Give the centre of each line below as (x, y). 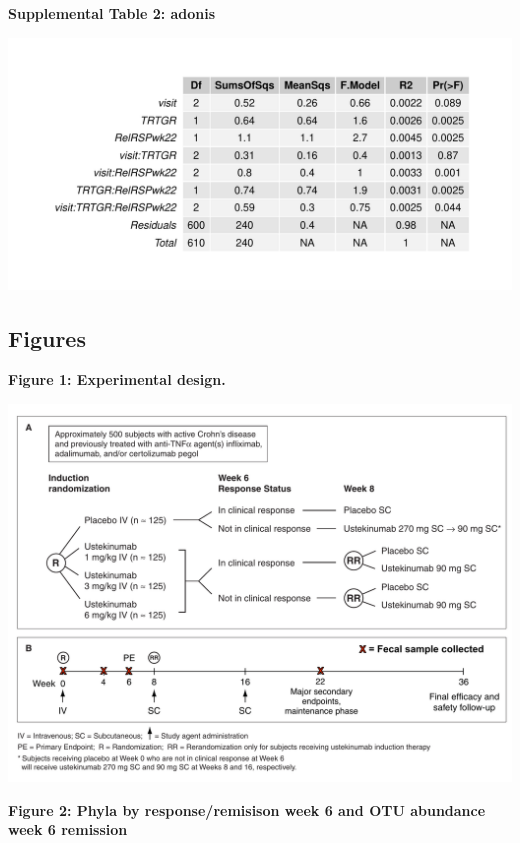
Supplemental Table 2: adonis (112, 13)
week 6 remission (68, 829)
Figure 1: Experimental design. (117, 379)
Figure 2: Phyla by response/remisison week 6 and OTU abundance (247, 809)
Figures (47, 337)
